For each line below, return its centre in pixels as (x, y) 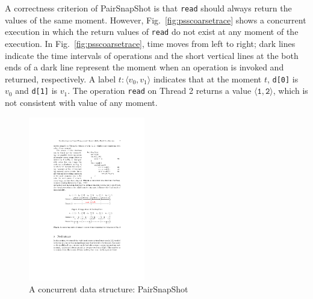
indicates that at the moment (207, 79)
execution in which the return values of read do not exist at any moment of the (152, 32)
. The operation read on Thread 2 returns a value (160, 91)
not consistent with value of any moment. (81, 102)
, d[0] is (283, 79)
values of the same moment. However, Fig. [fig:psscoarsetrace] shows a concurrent (156, 20)
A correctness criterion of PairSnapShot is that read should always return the (148, 8)
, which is (290, 91)
